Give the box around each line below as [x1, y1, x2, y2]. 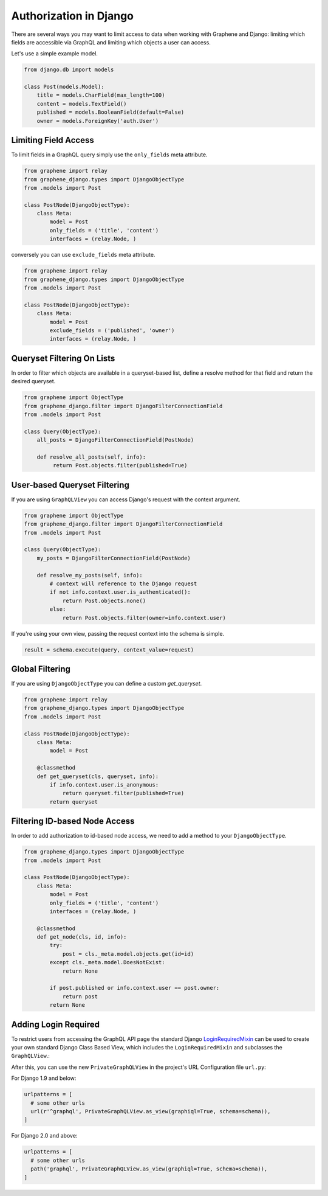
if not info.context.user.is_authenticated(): [49, 589, 191, 596]
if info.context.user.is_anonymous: [49, 781, 159, 788]
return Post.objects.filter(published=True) [52, 462, 188, 469]
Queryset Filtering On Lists [11, 353, 115, 363]
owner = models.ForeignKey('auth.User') [36, 117, 159, 124]
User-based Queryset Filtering [11, 479, 130, 490]
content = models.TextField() [36, 100, 127, 107]
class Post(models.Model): [24, 83, 104, 91]
